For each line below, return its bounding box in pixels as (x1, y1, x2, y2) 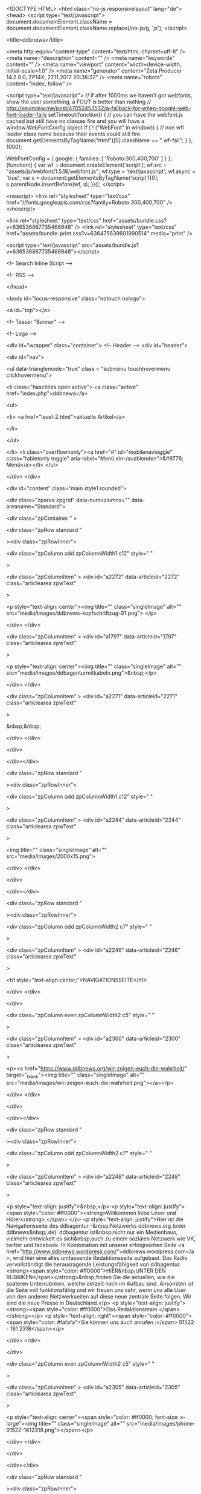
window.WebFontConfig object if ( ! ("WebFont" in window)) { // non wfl (6, 124, 184, 131)
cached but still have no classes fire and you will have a (6, 117, 145, 125)
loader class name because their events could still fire (6, 130, 141, 137)
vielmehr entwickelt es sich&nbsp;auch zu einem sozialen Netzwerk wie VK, (6, 1234, 196, 1242)
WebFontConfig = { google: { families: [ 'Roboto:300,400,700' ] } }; (6, 155, 173, 162)
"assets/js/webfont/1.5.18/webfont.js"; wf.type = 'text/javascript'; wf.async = (6, 168, 196, 175)
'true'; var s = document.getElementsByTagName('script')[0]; (6, 174, 159, 181)
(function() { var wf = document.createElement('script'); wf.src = (6, 162, 167, 168)
